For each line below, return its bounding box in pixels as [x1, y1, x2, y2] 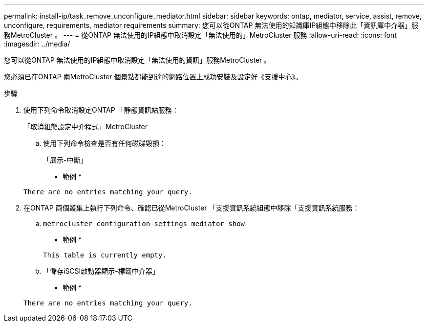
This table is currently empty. [43, 251, 167, 259]
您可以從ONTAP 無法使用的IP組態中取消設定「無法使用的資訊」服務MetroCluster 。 [4, 56, 271, 64]
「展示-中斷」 [43, 156, 87, 164]
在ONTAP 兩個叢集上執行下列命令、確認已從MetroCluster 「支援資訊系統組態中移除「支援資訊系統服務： [23, 204, 360, 212]
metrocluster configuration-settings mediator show [43, 220, 245, 228]
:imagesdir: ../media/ [4, 40, 70, 48]
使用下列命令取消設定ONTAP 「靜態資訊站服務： [23, 106, 179, 114]
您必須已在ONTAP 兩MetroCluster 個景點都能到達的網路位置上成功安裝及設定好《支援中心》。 [4, 72, 302, 81]
